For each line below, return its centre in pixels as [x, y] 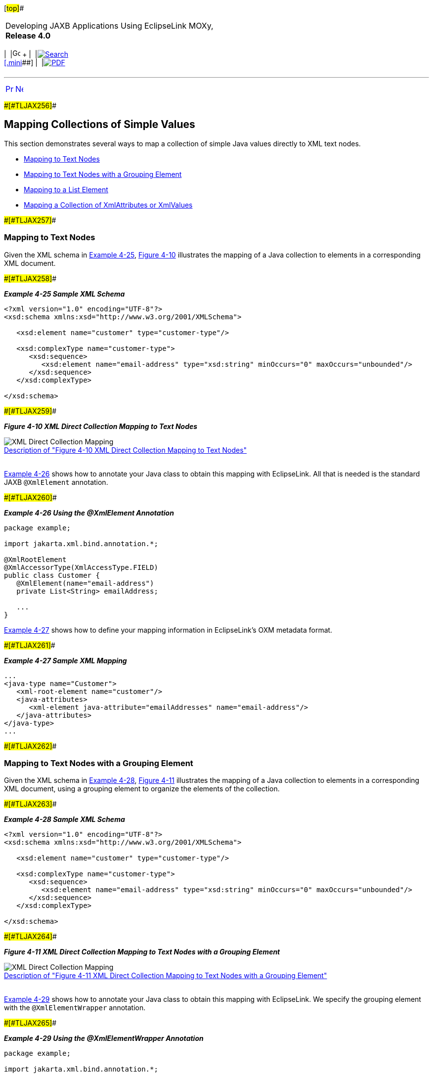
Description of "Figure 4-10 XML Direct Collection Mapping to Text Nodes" [126, 450]
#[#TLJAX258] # [30, 278]
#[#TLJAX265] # [30, 1023]
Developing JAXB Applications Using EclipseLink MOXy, [109, 26]
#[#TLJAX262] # [30, 746]
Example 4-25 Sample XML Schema [65, 294]
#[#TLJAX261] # [30, 645]
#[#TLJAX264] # [30, 937]
